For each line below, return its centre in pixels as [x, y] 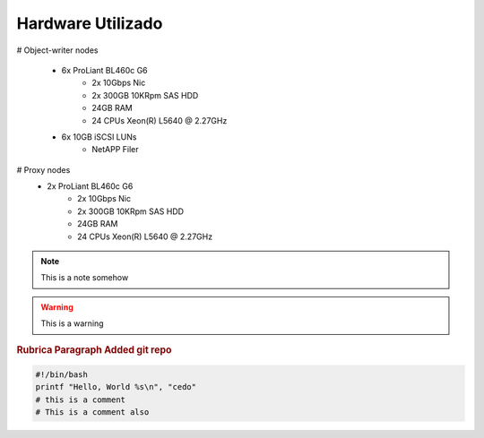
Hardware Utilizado [90, 23]
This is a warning [72, 323]
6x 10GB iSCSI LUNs [99, 137]
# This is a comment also [92, 412]
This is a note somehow [85, 278]
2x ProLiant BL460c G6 [90, 186]
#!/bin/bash [62, 375]
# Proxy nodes [43, 169]
